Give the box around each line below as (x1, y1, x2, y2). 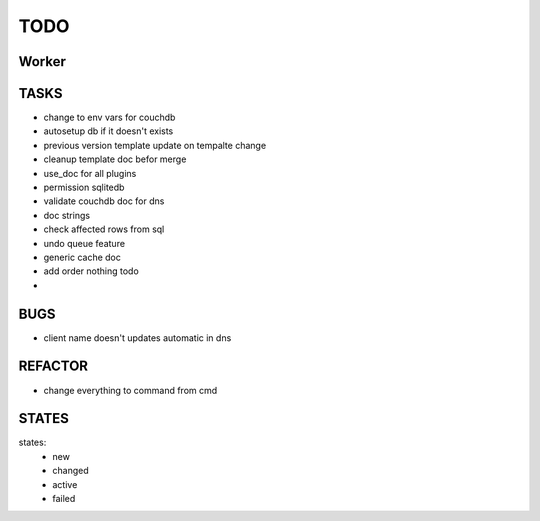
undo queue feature (43, 237, 125, 249)
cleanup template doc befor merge (43, 153, 187, 165)
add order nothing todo (43, 265, 139, 277)
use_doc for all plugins (43, 167, 137, 179)
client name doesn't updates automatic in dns (43, 331, 232, 344)
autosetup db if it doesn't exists (43, 125, 174, 137)
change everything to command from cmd (43, 384, 218, 396)
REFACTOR (18, 358, 89, 375)
